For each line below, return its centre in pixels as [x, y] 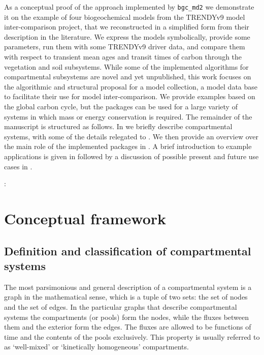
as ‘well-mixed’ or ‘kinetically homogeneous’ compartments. [96, 347]
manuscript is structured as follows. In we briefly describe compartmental [118, 126]
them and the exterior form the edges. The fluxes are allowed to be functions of [128, 327]
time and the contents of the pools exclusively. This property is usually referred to [132, 336]
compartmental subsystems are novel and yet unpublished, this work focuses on [128, 77]
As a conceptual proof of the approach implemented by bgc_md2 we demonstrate [129, 7]
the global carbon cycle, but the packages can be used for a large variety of [121, 106]
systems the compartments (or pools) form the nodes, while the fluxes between [127, 317]
